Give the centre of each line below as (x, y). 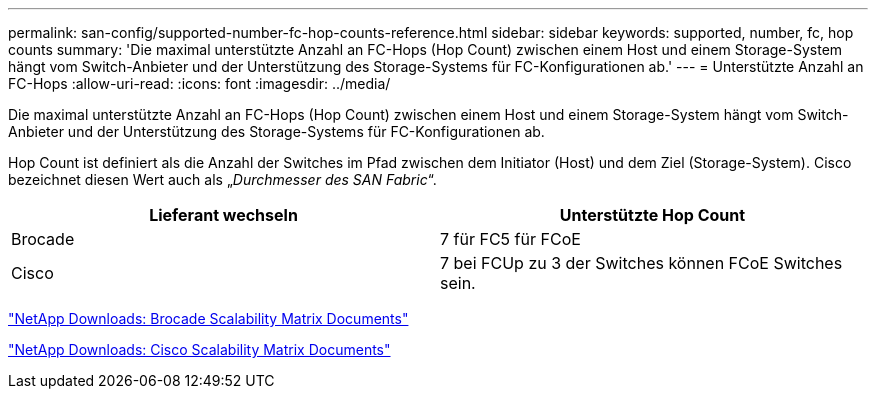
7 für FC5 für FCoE (510, 239)
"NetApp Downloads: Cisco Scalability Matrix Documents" (199, 349)
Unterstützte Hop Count (652, 215)
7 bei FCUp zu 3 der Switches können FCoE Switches (641, 263)
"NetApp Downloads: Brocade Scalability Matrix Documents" (208, 318)
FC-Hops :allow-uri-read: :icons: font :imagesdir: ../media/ (199, 83)
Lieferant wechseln (223, 215)
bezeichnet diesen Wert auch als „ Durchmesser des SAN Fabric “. (222, 179)
